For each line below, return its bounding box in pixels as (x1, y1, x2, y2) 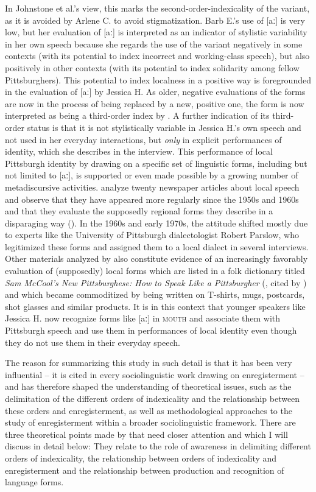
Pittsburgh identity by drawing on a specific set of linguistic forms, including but (5, 156, 307, 169)
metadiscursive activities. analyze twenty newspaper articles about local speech (5, 180, 300, 193)
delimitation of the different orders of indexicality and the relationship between (5, 392, 300, 404)
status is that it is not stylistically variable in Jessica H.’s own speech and (27, 121, 301, 133)
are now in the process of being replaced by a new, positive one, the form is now (5, 97, 304, 110)
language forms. (5, 476, 64, 488)
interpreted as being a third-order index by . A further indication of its (5, 109, 270, 122)
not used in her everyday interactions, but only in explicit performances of (5, 133, 282, 146)
